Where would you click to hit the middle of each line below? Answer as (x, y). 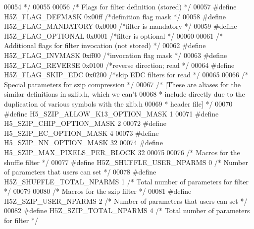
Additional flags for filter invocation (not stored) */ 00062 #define (105, 45)
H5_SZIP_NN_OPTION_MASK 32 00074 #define (83, 143)
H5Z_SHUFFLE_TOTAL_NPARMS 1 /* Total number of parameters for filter (127, 181)
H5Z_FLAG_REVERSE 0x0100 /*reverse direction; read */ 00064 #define (119, 65)
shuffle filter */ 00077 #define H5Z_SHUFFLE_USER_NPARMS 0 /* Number (126, 162)
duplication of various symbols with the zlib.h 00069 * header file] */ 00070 (118, 103)
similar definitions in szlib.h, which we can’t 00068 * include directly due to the (125, 94)
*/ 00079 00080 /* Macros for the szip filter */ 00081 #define (98, 191)
